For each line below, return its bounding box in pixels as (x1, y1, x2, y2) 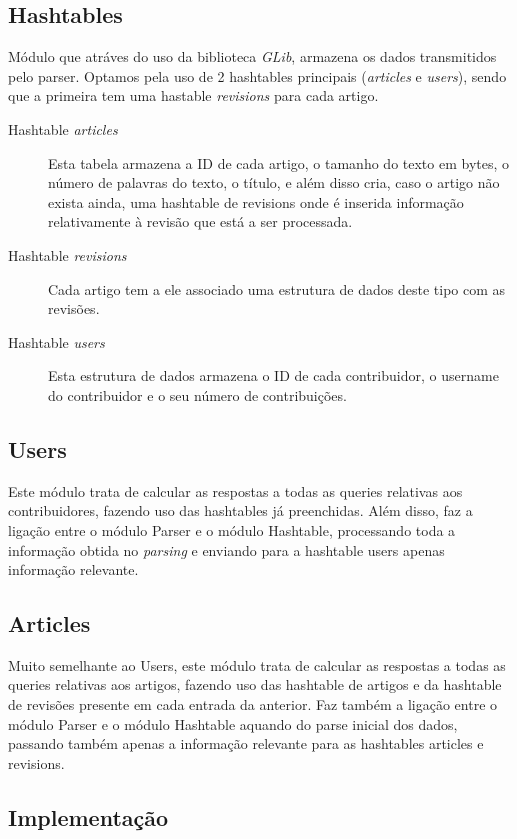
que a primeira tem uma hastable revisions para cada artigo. (8, 85, 379, 106)
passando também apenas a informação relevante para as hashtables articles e (8, 733, 484, 754)
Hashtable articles (8, 118, 118, 139)
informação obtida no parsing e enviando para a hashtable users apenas (8, 539, 445, 560)
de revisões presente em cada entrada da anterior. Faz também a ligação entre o (8, 694, 498, 715)
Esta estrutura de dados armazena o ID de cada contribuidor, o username (48, 365, 499, 386)
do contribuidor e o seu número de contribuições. (48, 384, 347, 405)
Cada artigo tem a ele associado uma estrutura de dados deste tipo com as (48, 278, 506, 299)
